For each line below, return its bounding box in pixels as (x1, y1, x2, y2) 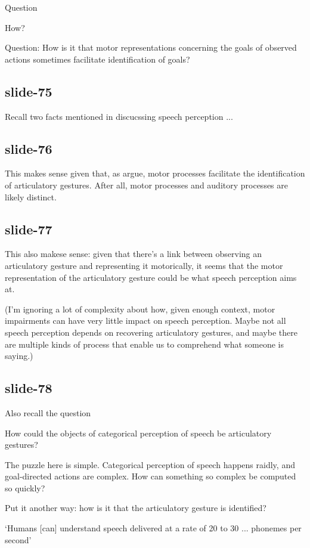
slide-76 (5, 139, 52, 157)
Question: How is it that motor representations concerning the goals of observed (5, 41, 297, 54)
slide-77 (5, 219, 52, 238)
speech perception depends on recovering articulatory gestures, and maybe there (5, 326, 297, 338)
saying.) (5, 349, 33, 362)
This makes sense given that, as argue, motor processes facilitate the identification (5, 167, 305, 179)
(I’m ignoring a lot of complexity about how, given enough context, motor (5, 302, 275, 315)
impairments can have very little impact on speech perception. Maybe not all (5, 314, 286, 327)
